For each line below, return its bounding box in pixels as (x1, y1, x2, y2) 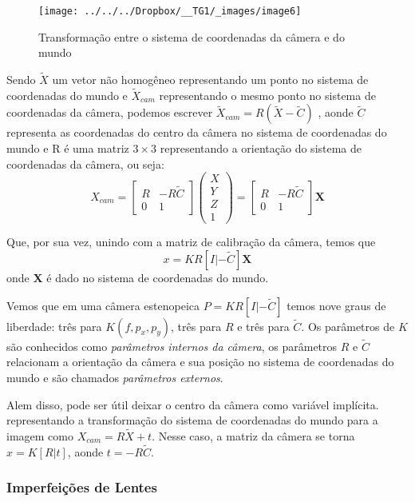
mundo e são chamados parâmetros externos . (6, 369, 223, 386)
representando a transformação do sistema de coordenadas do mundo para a (6, 412, 378, 428)
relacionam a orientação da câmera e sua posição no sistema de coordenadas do (6, 353, 394, 370)
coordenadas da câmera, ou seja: (6, 155, 164, 172)
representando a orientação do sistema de (160, 140, 362, 157)
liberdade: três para (6, 317, 102, 334)
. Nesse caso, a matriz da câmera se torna (152, 428, 355, 444)
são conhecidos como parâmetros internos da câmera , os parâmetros (6, 337, 338, 354)
